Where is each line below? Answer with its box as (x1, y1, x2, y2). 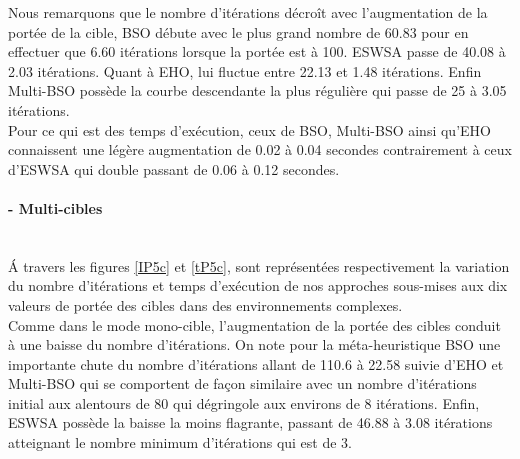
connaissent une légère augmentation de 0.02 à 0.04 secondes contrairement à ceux (8, 139, 512, 160)
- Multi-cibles (8, 197, 103, 218)
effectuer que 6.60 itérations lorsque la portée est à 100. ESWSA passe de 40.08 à (8, 41, 506, 62)
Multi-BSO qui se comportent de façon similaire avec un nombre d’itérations (8, 373, 477, 394)
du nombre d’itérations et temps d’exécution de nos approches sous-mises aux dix (8, 275, 508, 296)
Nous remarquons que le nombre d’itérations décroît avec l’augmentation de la (8, 2, 488, 22)
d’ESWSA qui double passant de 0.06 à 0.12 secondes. (8, 158, 340, 179)
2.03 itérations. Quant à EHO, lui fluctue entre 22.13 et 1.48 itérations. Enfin (8, 60, 482, 81)
